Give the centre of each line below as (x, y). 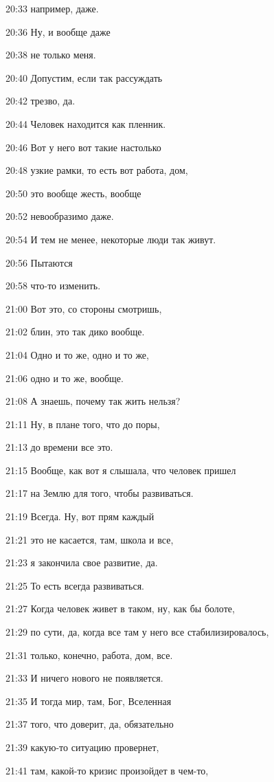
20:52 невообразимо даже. (60, 216)
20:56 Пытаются (39, 262)
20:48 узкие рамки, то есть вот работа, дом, (97, 170)
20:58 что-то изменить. (53, 286)
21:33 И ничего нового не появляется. (84, 678)
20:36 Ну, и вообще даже (58, 31)
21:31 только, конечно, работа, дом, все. (89, 655)
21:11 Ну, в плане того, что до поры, (83, 424)
